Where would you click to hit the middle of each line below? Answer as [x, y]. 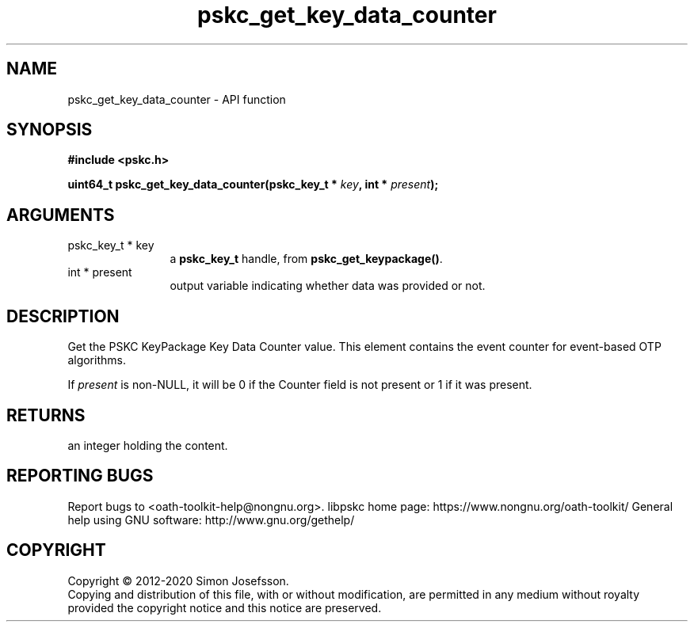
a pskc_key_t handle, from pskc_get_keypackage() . [306, 259]
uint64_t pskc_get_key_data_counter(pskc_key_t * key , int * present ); [253, 185]
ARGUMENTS [61, 215]
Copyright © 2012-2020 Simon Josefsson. [178, 580]
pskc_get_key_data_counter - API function [177, 99]
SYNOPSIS [50, 130]
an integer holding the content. [148, 445]
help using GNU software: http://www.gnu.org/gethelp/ [211, 520]
